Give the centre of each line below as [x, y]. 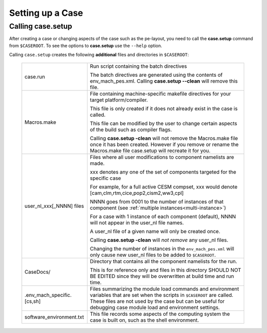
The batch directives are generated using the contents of [156, 75]
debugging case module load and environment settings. [155, 307]
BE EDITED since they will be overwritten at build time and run [162, 276]
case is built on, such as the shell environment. [144, 320]
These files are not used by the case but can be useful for [157, 301]
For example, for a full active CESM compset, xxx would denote [164, 187]
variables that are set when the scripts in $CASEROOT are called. [161, 295]
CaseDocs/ [37, 272]
